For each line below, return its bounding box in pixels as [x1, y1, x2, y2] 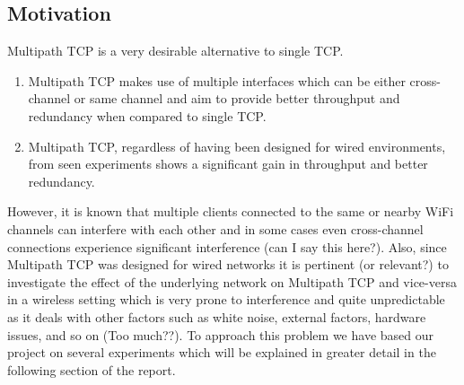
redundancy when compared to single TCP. [28, 106, 267, 125]
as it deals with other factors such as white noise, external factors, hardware [7, 307, 426, 326]
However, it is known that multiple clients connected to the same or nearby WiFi [7, 202, 454, 221]
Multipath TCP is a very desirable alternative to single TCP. [7, 41, 344, 60]
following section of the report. [7, 360, 176, 379]
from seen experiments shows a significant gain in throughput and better [28, 154, 428, 173]
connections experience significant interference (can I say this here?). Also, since [7, 237, 447, 256]
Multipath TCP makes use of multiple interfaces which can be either [28, 71, 406, 90]
